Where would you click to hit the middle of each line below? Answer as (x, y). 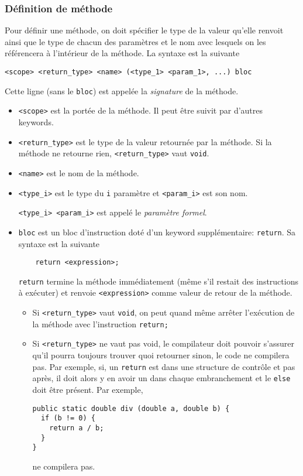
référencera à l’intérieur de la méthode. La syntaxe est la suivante (122, 53)
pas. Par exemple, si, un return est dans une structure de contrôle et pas (164, 366)
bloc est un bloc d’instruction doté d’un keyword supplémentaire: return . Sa (157, 232)
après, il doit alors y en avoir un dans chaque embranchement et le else (161, 378)
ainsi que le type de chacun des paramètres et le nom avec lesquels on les (135, 41)
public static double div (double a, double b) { (131, 408)
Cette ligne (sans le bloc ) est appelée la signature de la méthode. (122, 90)
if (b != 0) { (68, 418)
